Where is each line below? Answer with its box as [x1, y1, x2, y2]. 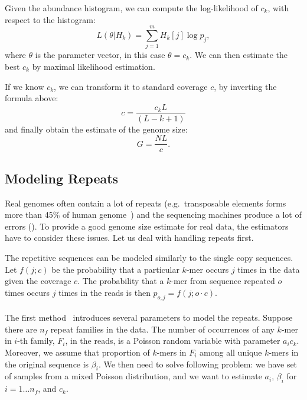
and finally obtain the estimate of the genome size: [5, 122, 188, 135]
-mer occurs [186, 263, 229, 275]
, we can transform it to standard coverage [54, 80, 208, 92]
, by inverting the [214, 80, 277, 92]
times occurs [5, 286, 50, 298]
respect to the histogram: [5, 13, 96, 25]
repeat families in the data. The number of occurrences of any [50, 322, 275, 335]
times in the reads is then [58, 286, 151, 298]
